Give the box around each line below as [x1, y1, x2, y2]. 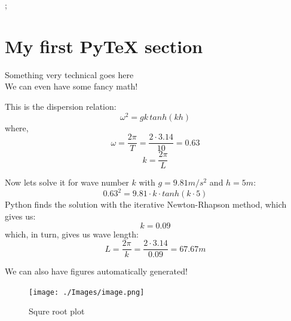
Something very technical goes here [5, 68, 134, 81]
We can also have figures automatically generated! [5, 265, 188, 277]
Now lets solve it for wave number [5, 176, 129, 189]
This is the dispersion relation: [5, 100, 117, 112]
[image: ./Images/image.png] [29, 288, 145, 297]
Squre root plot [29, 305, 85, 317]
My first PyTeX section [5, 33, 203, 58]
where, [5, 121, 29, 134]
